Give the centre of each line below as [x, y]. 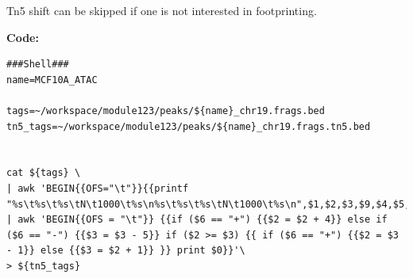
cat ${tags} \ [44, 173]
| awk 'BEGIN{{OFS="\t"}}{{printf [98, 188]
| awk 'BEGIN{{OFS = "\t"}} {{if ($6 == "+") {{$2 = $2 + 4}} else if [197, 220]
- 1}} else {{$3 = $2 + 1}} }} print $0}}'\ [126, 251]
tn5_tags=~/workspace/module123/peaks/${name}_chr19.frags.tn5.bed [189, 126]
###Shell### [38, 65]
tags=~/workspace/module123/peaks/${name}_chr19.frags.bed [166, 110]
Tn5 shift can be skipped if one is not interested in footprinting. [162, 10]
